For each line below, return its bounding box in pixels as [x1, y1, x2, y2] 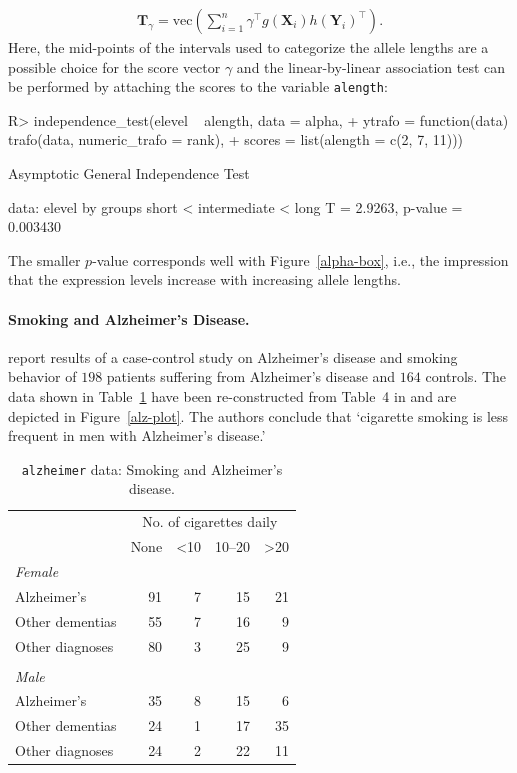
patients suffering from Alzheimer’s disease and [106, 366, 396, 387]
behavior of [8, 366, 77, 387]
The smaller [8, 249, 81, 270]
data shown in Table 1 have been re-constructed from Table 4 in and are [8, 386, 457, 407]
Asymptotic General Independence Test [8, 163, 250, 184]
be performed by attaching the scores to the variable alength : [8, 76, 388, 97]
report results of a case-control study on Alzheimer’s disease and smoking [8, 346, 458, 367]
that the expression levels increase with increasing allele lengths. [8, 269, 401, 290]
